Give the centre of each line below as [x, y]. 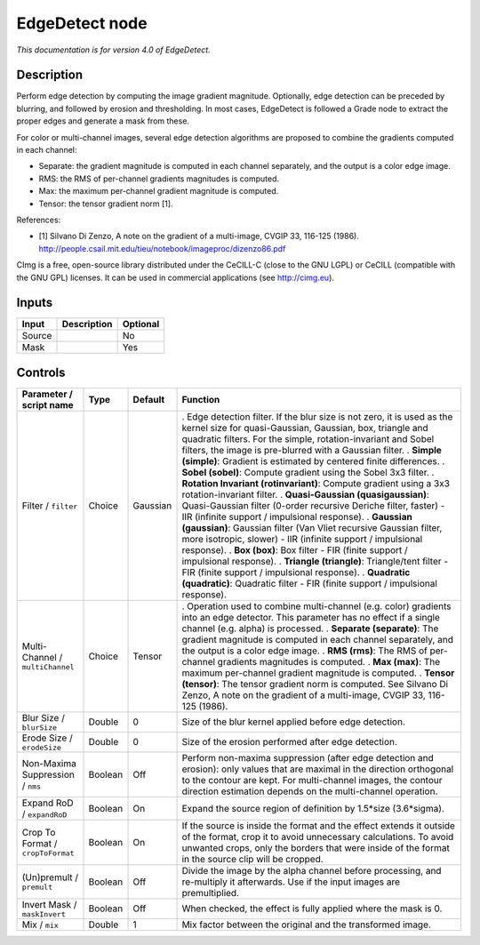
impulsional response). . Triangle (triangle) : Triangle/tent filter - [315, 561]
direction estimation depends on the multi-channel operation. [310, 791]
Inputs [35, 303]
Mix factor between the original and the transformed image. [306, 925]
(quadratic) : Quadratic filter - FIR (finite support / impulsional [309, 583]
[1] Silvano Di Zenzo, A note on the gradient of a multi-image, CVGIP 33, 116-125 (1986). [199, 236]
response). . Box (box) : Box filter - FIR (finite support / [295, 549]
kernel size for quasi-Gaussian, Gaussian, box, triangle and [305, 428]
